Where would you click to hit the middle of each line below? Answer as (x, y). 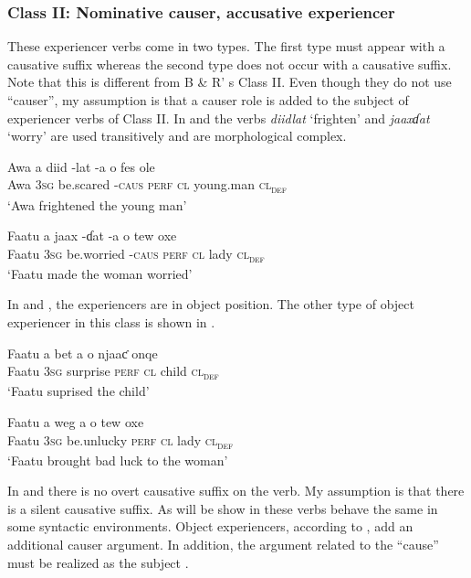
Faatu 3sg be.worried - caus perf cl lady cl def (136, 254)
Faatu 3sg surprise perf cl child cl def (113, 372)
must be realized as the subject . (98, 562)
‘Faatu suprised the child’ (78, 391)
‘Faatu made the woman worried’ (100, 273)
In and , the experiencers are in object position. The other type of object (211, 304)
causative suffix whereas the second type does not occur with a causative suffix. (230, 64)
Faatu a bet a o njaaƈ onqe (83, 353)
